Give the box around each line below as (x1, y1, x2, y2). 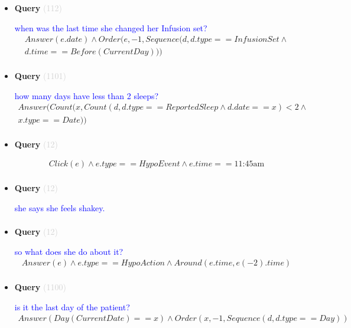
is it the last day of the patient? (14, 300, 130, 313)
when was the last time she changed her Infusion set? (14, 21, 207, 34)
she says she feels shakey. (14, 201, 105, 214)
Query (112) (14, 2, 62, 14)
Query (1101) (14, 70, 66, 82)
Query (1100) (14, 281, 66, 293)
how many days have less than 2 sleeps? (14, 89, 159, 101)
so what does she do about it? (14, 245, 123, 257)
